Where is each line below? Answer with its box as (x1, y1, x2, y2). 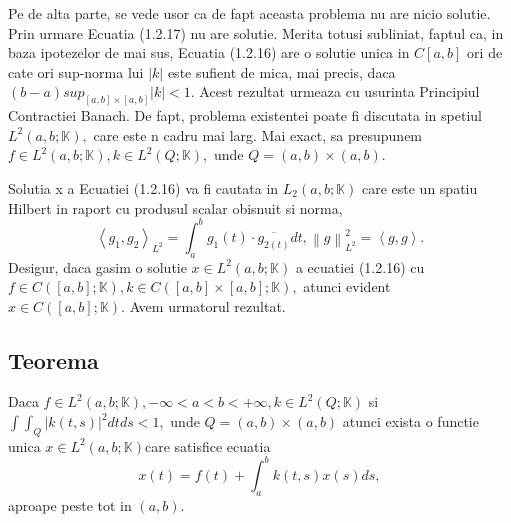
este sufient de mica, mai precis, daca (167, 61, 396, 82)
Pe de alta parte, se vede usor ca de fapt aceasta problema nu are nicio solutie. (8, 3, 491, 23)
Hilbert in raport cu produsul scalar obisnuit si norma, (8, 197, 343, 218)
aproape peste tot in (8, 494, 132, 515)
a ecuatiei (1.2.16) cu (295, 256, 425, 277)
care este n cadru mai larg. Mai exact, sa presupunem (93, 124, 423, 145)
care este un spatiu (361, 178, 478, 199)
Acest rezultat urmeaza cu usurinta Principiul (199, 81, 480, 102)
